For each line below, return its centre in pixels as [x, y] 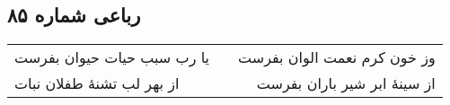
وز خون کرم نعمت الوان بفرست [337, 57]
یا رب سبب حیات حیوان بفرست [112, 57]
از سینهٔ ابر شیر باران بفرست [346, 83]
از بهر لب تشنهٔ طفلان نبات [97, 83]
